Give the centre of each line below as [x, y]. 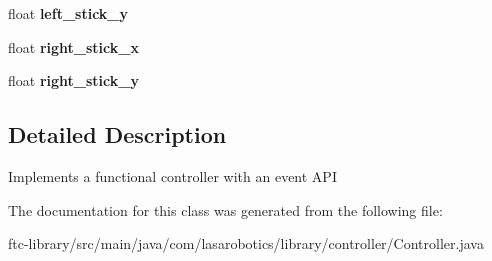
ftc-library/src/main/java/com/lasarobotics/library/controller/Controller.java [246, 243]
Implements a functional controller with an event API [172, 175]
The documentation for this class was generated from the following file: [225, 209]
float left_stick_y [68, 13]
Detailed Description [117, 134]
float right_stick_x [73, 46]
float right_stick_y [73, 80]
